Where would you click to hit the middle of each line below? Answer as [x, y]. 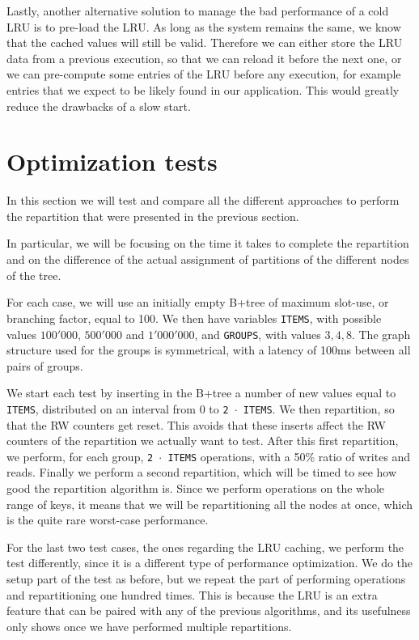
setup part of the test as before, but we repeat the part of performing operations [206, 579]
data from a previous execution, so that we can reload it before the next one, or [204, 58]
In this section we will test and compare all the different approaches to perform [203, 200]
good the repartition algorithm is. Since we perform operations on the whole [196, 488]
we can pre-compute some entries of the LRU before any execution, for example [204, 74]
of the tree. [34, 275]
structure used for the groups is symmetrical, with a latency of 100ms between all [209, 350]
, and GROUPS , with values [258, 334]
